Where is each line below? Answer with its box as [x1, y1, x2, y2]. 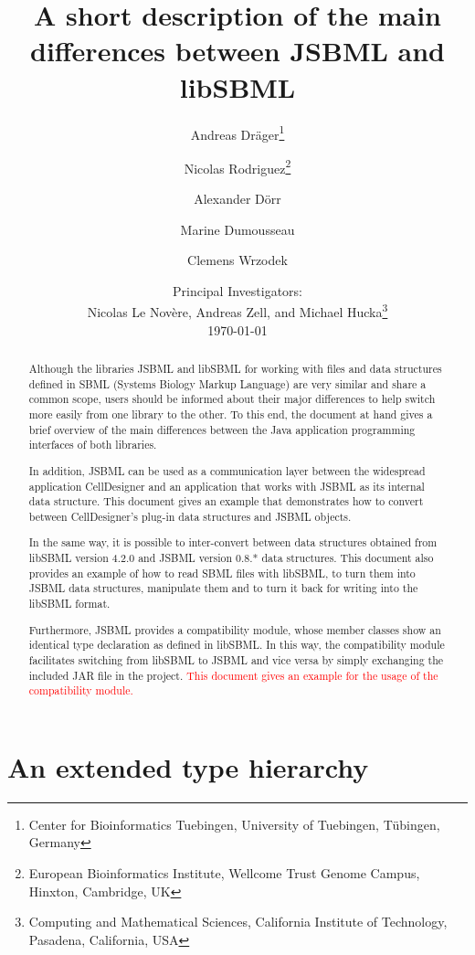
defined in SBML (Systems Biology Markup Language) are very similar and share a [28, 376, 427, 391]
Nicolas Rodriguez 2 [184, 155, 291, 177]
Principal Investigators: [172, 281, 302, 300]
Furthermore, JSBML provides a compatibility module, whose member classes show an [28, 621, 441, 637]
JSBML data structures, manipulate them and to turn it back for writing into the [28, 580, 418, 596]
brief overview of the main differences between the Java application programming [28, 421, 416, 437]
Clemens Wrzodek [187, 250, 288, 270]
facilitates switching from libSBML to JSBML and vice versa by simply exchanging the [28, 652, 444, 667]
